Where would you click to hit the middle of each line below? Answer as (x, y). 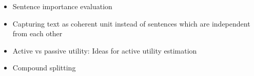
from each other (37, 33)
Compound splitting (44, 68)
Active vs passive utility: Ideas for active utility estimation (105, 50)
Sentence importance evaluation (62, 6)
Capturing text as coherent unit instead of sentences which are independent (131, 23)
